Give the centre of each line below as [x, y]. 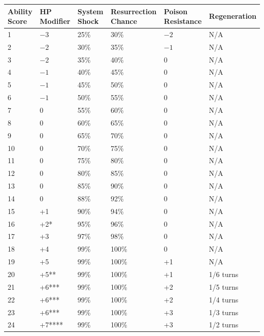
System [90, 11]
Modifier [55, 21]
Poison [176, 11]
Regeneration [233, 16]
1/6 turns [224, 274]
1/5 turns [224, 286]
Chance [124, 21]
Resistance [183, 21]
